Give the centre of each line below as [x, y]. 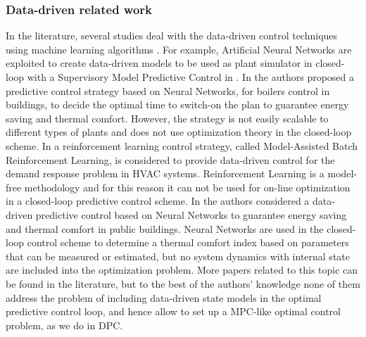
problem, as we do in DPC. [64, 325]
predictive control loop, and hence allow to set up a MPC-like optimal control [173, 311]
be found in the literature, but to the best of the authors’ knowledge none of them [183, 283]
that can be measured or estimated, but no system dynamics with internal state [178, 256]
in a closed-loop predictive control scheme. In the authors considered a [158, 201]
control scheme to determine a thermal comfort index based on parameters [188, 242]
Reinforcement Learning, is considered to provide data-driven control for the [170, 159]
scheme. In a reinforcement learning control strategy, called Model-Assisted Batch [182, 145]
